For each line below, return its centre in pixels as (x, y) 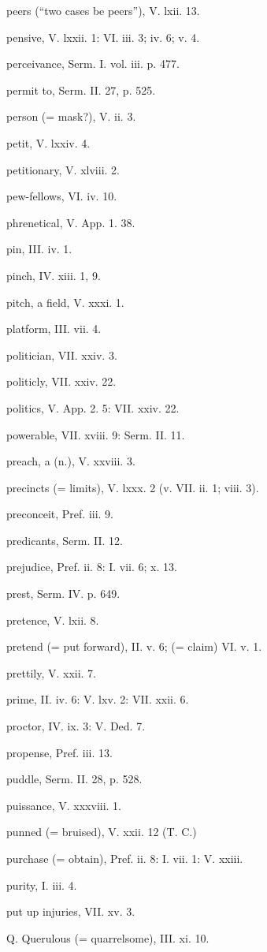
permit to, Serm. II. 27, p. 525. (81, 90)
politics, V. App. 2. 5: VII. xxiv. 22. (93, 407)
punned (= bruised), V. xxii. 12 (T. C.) (102, 832)
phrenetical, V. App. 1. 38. (71, 222)
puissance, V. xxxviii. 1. (64, 805)
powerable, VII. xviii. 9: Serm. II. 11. (96, 434)
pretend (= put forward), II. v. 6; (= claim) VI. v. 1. (134, 646)
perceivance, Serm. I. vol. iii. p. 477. (93, 63)
